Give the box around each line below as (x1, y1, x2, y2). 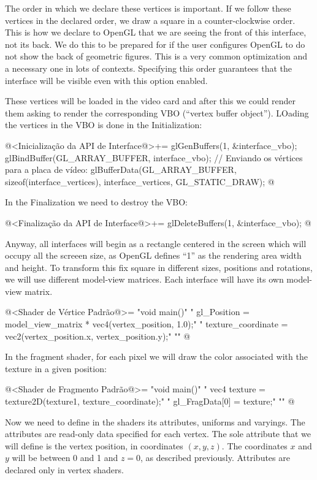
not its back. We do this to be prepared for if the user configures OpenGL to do (5, 37, 305, 50)
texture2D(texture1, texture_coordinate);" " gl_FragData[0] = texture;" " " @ (5, 395, 295, 408)
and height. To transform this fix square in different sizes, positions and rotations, (5, 261, 313, 273)
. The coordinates (221, 439, 288, 452)
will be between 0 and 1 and (12, 451, 118, 464)
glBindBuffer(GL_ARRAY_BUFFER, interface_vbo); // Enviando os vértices (5, 151, 303, 164)
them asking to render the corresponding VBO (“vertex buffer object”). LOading (5, 106, 309, 119)
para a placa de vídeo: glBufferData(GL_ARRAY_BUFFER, (5, 163, 237, 176)
